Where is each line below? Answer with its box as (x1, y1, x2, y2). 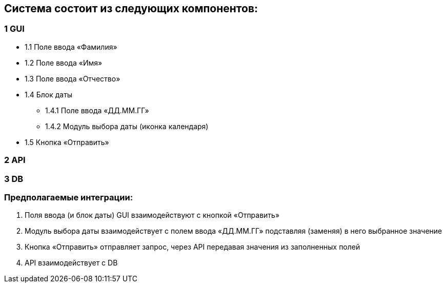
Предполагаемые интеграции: (4, 192, 133, 202)
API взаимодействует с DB (25, 258, 118, 268)
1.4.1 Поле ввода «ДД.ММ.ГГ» (45, 106, 149, 115)
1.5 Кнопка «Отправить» (25, 137, 109, 147)
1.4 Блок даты (25, 90, 73, 99)
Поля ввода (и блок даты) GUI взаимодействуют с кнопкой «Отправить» (25, 211, 280, 220)
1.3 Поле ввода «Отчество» (25, 74, 120, 83)
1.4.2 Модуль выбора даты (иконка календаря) (45, 121, 209, 131)
